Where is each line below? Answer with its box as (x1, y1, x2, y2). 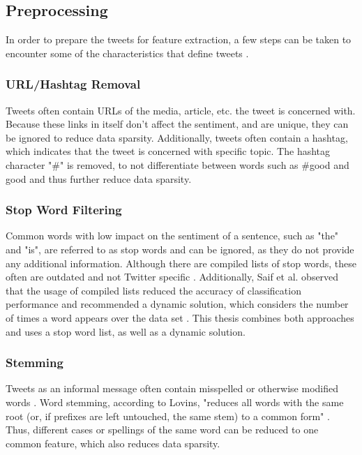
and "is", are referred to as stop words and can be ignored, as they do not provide (6, 241, 354, 256)
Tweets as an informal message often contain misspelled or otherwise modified (6, 381, 338, 396)
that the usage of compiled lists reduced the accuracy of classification (6, 283, 301, 297)
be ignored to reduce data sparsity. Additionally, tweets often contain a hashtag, (6, 130, 348, 144)
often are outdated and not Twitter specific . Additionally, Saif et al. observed (6, 269, 339, 284)
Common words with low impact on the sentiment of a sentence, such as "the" (6, 228, 339, 243)
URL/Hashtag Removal (6, 75, 141, 93)
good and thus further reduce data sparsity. (6, 171, 192, 186)
